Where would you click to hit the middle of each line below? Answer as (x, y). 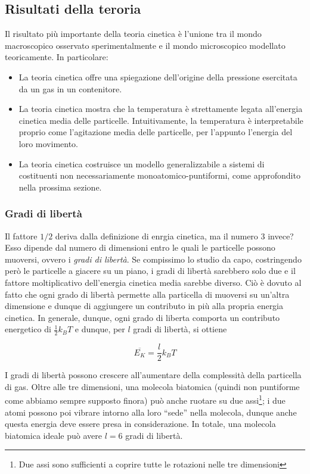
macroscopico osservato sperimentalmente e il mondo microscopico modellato (145, 45)
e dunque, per (100, 329)
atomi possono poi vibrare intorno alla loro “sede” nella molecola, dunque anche (151, 412)
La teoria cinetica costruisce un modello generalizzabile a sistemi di (142, 163)
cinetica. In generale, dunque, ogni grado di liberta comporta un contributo (142, 317)
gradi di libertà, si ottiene (180, 329)
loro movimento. (49, 143)
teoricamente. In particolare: (57, 57)
